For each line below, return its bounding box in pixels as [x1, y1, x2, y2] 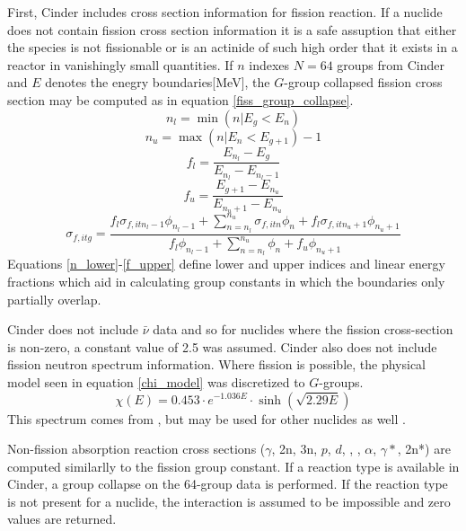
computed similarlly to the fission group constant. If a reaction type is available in [7, 456, 460, 475]
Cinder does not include [7, 320, 138, 339]
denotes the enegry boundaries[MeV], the [45, 73, 270, 92]
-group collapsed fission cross [284, 73, 443, 92]
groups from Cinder [337, 55, 444, 74]
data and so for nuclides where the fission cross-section [153, 320, 453, 339]
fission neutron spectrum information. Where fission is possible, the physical [7, 355, 426, 374]
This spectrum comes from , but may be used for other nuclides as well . [7, 409, 406, 428]
